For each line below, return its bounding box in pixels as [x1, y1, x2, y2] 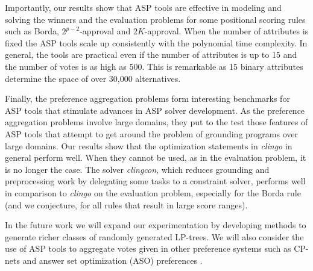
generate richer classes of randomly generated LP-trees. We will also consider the [5, 230, 304, 243]
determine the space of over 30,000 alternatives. [5, 72, 181, 84]
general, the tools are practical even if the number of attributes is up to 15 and [5, 48, 297, 61]
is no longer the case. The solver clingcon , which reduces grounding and [5, 163, 270, 175]
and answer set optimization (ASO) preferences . [22, 254, 203, 266]
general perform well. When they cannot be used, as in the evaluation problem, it [5, 151, 306, 164]
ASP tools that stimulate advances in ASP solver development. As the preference [5, 104, 305, 116]
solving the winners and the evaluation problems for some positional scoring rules [5, 13, 306, 25]
